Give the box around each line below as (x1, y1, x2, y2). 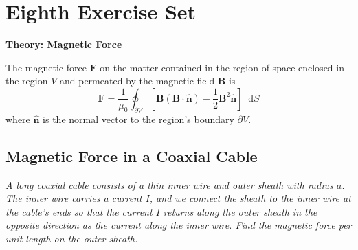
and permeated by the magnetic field (59, 73, 215, 88)
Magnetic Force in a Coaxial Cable (5, 145, 258, 166)
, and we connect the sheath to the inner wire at (149, 191, 351, 205)
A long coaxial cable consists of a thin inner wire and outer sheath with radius (5, 177, 333, 192)
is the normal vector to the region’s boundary (43, 111, 234, 126)
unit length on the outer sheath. (5, 231, 138, 245)
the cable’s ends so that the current (5, 204, 153, 218)
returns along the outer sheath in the (163, 204, 317, 218)
